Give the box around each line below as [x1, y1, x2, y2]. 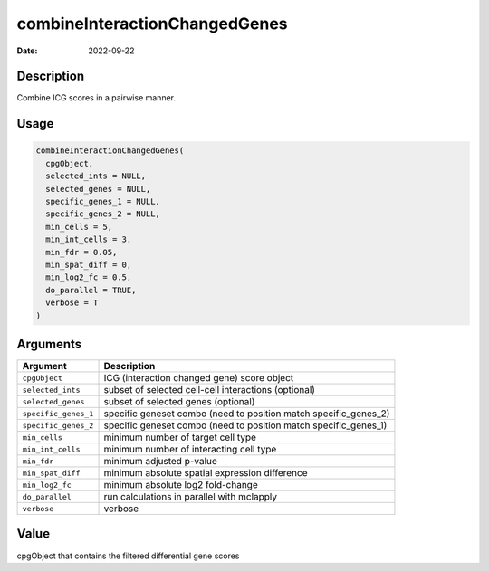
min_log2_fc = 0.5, [45, 272, 132, 282]
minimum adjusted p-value [103, 455, 217, 468]
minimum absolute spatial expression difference [103, 467, 308, 480]
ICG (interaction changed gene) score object [103, 372, 294, 385]
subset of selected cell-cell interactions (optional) [103, 384, 316, 396]
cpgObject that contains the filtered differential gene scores [16, 550, 240, 561]
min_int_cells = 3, [45, 234, 132, 244]
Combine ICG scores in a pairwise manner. [16, 92, 177, 103]
